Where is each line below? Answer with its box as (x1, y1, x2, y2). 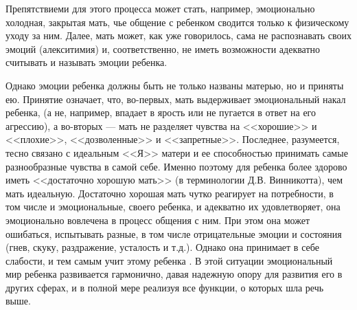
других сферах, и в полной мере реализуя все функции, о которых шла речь (5, 280, 324, 294)
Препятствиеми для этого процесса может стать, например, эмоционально (5, 1, 315, 15)
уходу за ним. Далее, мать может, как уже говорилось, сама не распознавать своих (5, 28, 352, 43)
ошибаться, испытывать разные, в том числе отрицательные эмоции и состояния (5, 226, 342, 241)
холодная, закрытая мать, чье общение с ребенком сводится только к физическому (5, 14, 349, 29)
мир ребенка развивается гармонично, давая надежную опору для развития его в (5, 267, 343, 281)
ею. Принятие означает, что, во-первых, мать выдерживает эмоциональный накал (5, 91, 346, 106)
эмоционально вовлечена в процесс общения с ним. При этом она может (5, 212, 310, 227)
